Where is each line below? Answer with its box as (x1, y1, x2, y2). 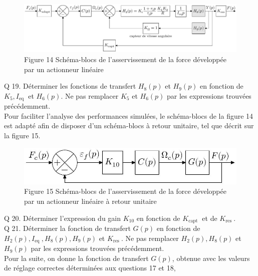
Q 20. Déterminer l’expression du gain (4, 212, 121, 223)
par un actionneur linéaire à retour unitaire (24, 195, 157, 206)
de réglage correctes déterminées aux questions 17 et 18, (4, 262, 176, 273)
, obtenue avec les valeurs (172, 252, 250, 263)
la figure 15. (4, 130, 41, 141)
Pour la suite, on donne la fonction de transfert (4, 252, 149, 263)
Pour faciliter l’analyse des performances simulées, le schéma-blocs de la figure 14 (4, 110, 253, 121)
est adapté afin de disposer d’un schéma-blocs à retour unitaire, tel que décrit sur (4, 120, 254, 131)
